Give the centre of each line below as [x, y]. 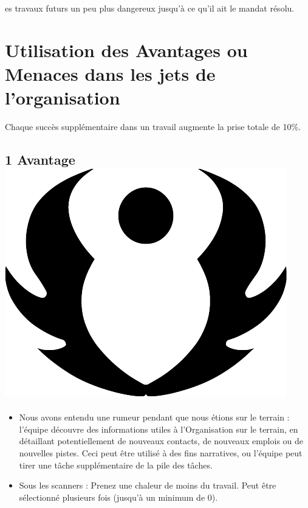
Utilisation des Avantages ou [126, 50]
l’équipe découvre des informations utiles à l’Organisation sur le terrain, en [159, 429]
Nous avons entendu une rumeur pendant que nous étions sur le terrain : [154, 417]
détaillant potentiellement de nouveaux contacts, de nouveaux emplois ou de [161, 441]
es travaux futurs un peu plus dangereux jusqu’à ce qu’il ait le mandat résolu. [150, 8]
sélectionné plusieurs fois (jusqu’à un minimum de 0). [118, 497]
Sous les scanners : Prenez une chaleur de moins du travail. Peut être [148, 485]
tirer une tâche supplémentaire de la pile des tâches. [116, 465]
